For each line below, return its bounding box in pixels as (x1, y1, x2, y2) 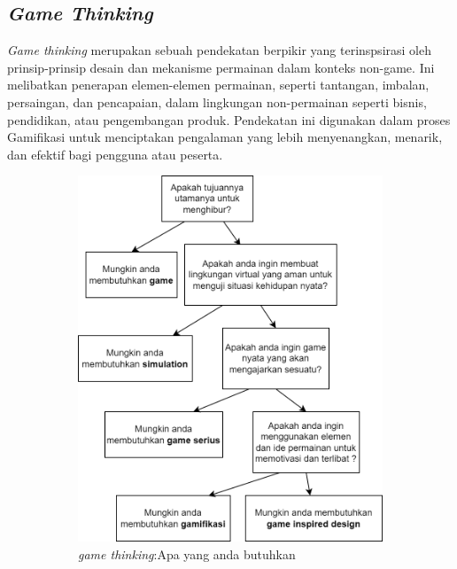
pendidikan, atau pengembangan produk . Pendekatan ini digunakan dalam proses (7, 110, 451, 129)
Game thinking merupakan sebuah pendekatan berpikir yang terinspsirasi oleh (7, 41, 431, 59)
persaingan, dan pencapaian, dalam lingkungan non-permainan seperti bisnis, (7, 92, 427, 111)
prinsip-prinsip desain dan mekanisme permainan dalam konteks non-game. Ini (7, 58, 435, 76)
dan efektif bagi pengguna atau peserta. (7, 144, 223, 163)
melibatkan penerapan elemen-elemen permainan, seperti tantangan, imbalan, (7, 75, 430, 94)
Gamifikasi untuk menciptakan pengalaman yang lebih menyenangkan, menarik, (7, 128, 443, 146)
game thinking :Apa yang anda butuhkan (78, 544, 296, 563)
